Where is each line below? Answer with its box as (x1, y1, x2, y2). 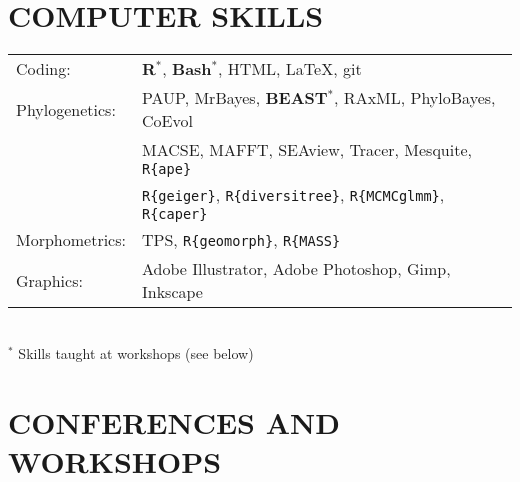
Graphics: (16, 268, 83, 292)
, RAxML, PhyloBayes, (334, 86, 496, 110)
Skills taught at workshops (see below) (18, 342, 254, 363)
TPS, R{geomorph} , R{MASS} (141, 228, 341, 252)
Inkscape (141, 280, 203, 304)
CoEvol (141, 109, 193, 133)
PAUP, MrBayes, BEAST (141, 86, 328, 110)
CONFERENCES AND (8, 401, 340, 442)
